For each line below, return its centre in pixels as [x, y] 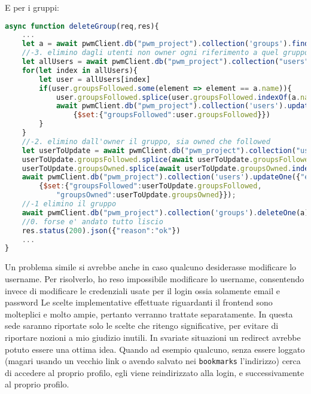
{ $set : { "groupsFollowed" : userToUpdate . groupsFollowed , [150, 186]
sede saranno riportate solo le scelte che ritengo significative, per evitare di [142, 326]
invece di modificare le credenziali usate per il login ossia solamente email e [143, 290]
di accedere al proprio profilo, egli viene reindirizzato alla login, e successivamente [155, 372]
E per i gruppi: [32, 7]
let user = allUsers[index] [95, 79]
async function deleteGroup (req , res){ [82, 26]
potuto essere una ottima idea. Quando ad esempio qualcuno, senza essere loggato [155, 349]
